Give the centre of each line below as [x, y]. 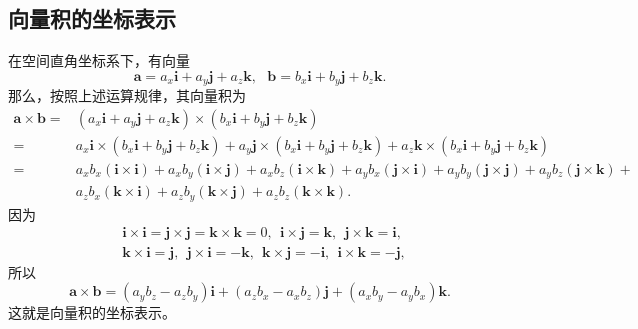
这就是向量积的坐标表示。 [92, 312]
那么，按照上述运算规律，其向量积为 [127, 95]
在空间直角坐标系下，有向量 [99, 60]
